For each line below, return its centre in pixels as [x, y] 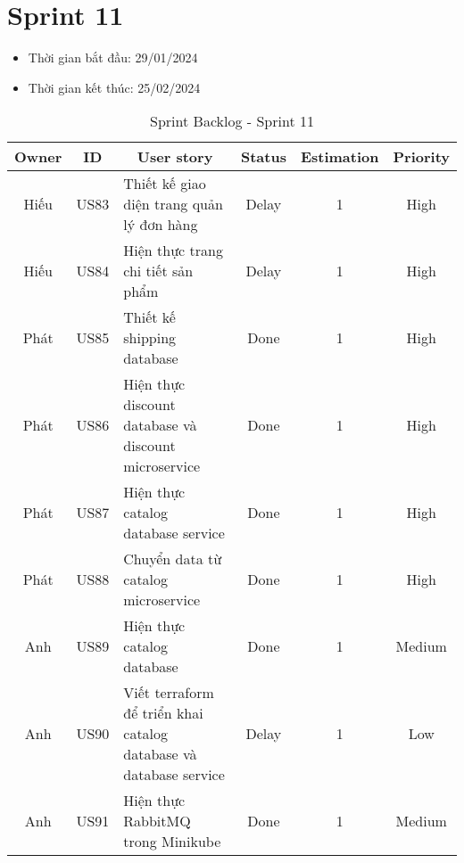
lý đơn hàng [161, 225]
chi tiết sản [158, 271]
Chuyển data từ [173, 559]
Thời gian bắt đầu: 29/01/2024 [113, 58]
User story [175, 157]
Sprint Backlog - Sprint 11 [232, 121]
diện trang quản [173, 204]
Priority [421, 157]
